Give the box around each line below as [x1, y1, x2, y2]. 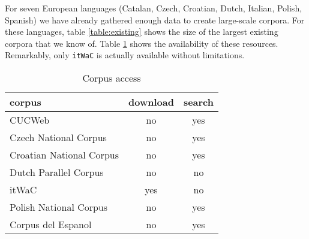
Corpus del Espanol [10, 217, 92, 232]
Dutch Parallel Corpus [10, 165, 104, 180]
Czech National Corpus [10, 130, 107, 145]
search [183, 95, 214, 109]
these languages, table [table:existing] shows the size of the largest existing [5, 25, 278, 38]
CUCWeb [10, 113, 50, 127]
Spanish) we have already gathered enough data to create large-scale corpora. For [5, 13, 305, 26]
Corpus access [82, 71, 141, 85]
